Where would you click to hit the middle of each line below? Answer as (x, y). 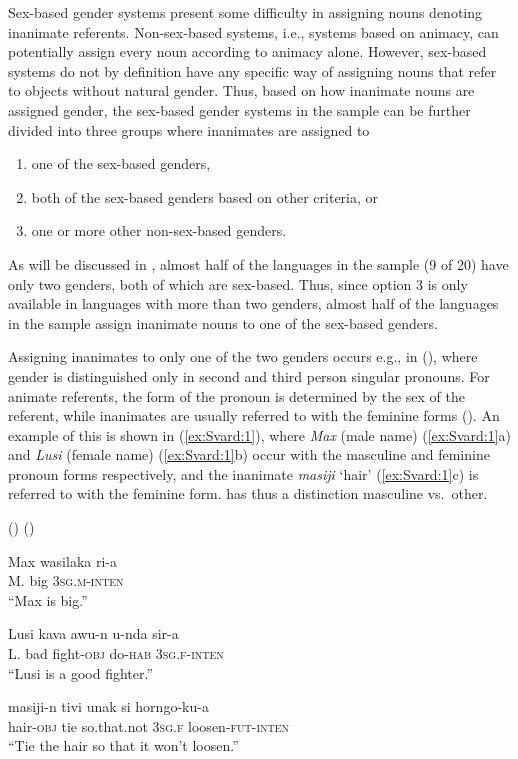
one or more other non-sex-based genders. (159, 230)
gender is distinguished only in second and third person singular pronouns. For (249, 375)
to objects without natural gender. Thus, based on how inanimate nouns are (241, 90)
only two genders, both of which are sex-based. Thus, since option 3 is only (238, 283)
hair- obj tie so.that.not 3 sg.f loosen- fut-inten (149, 725)
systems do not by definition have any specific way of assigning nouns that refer (252, 70)
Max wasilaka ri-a (63, 560)
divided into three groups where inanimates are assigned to (189, 129)
